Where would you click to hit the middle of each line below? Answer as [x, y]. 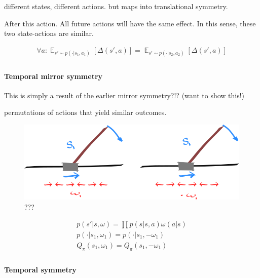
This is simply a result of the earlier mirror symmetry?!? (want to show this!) [124, 95]
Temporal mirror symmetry [53, 76]
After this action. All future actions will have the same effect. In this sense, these [130, 23]
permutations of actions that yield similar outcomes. [85, 112]
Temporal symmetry [40, 270]
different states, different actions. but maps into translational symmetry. [116, 6]
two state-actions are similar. [49, 33]
